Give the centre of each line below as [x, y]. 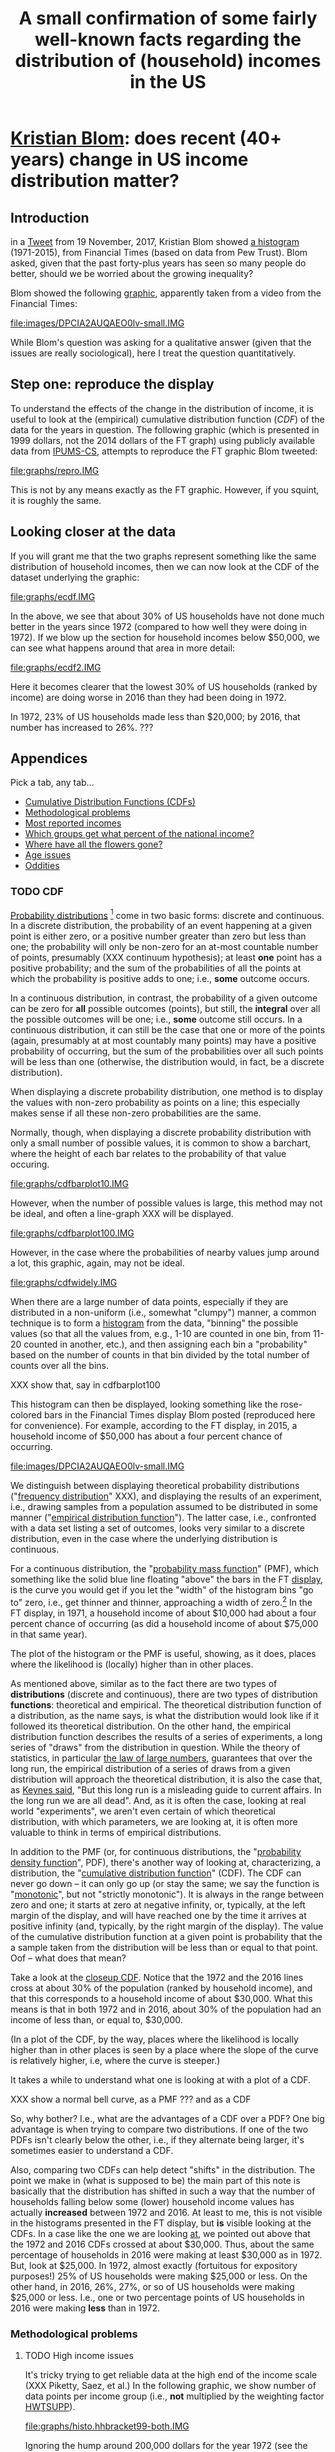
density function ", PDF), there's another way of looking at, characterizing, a [166, 1863]
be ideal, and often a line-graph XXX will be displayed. [122, 1214]
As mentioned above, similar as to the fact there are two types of [144, 1684]
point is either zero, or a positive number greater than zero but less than [158, 936]
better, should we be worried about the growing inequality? [132, 273]
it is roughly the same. [56, 500]
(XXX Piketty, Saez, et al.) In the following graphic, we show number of [170, 2386]
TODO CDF [37, 892]
